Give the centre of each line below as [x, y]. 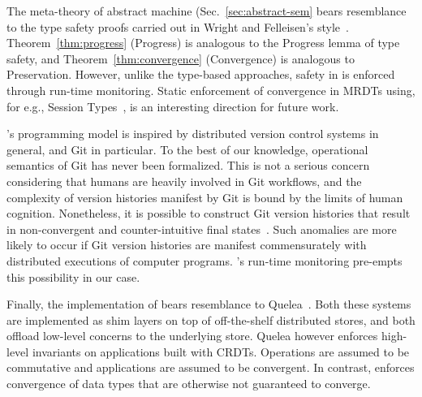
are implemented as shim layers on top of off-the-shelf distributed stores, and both [211, 319]
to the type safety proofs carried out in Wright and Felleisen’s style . [178, 26]
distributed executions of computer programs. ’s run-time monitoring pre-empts [205, 260]
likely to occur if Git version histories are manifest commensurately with [187, 245]
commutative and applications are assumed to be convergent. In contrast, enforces [211, 367]
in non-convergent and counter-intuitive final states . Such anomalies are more [202, 229]
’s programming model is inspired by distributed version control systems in [193, 134]
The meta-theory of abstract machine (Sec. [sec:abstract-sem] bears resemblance [207, 11]
